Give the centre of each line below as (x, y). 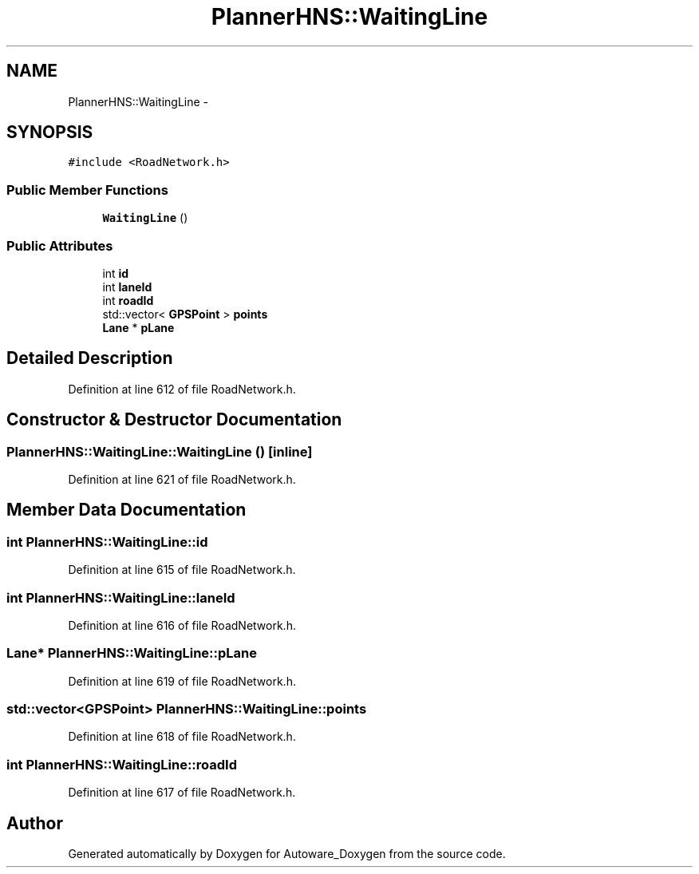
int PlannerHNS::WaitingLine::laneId (121, 597)
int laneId (127, 287)
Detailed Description (90, 358)
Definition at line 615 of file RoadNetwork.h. (182, 570)
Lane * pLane (138, 327)
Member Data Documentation (126, 510)
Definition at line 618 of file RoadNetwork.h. (182, 737)
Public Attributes (60, 245)
